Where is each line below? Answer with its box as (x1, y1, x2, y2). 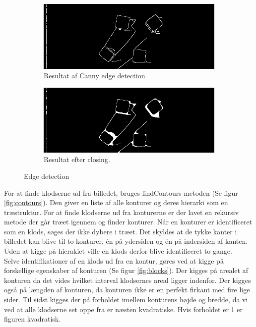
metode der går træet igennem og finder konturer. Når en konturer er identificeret (4, 217, 253, 227)
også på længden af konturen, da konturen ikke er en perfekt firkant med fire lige (4, 284, 250, 295)
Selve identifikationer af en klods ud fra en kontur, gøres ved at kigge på (4, 255, 224, 266)
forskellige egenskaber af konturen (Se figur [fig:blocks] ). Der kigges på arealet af (4, 265, 248, 275)
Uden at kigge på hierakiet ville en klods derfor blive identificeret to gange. (4, 246, 232, 256)
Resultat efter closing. (44, 154, 110, 164)
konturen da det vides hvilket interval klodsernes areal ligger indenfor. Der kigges (4, 274, 251, 285)
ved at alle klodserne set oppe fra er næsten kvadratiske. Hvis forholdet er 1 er (4, 304, 243, 314)
